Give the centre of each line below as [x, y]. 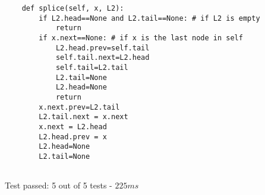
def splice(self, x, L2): [73, 8]
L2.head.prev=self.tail [102, 48]
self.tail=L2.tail [92, 67]
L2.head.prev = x [73, 137]
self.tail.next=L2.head [102, 58]
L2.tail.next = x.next [83, 117]
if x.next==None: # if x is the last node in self [141, 38]
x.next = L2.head [73, 127]
